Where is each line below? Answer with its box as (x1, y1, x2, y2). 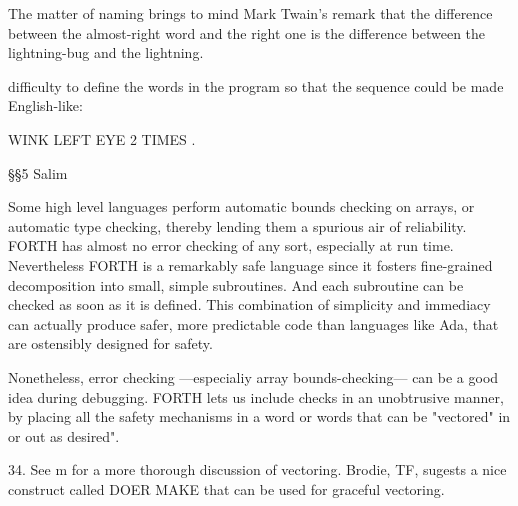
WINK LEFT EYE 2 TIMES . (8, 128, 196, 149)
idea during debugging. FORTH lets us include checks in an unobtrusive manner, (8, 386, 504, 407)
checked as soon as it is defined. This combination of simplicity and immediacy (8, 294, 491, 315)
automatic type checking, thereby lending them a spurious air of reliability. (8, 215, 467, 236)
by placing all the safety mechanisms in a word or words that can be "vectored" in (8, 406, 511, 427)
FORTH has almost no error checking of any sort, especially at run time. (8, 235, 454, 256)
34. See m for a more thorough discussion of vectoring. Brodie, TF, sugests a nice (8, 459, 507, 480)
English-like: (8, 95, 83, 116)
